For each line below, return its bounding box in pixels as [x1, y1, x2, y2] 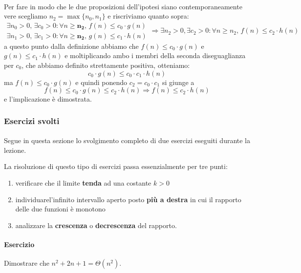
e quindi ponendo [75, 77, 128, 87]
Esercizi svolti [4, 114, 60, 126]
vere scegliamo [4, 11, 47, 21]
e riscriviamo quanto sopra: [107, 11, 189, 21]
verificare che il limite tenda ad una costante [15, 178, 151, 188]
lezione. [4, 145, 26, 155]
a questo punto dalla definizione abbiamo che [4, 41, 139, 51]
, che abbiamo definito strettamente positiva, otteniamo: [21, 60, 190, 70]
